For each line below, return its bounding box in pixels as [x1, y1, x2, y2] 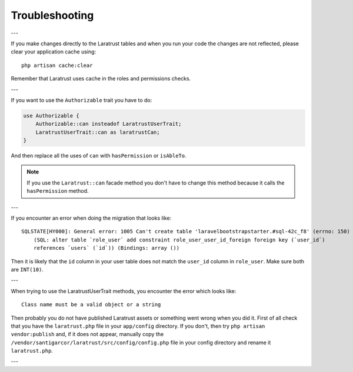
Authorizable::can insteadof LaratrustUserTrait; [35, 120, 182, 128]
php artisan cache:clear [21, 62, 93, 69]
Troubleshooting [11, 9, 94, 22]
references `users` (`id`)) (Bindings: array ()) [33, 244, 179, 252]
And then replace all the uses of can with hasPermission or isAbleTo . [11, 152, 187, 159]
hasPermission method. [26, 187, 89, 195]
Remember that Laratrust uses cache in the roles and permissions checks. [11, 75, 191, 82]
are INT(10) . [11, 266, 44, 273]
